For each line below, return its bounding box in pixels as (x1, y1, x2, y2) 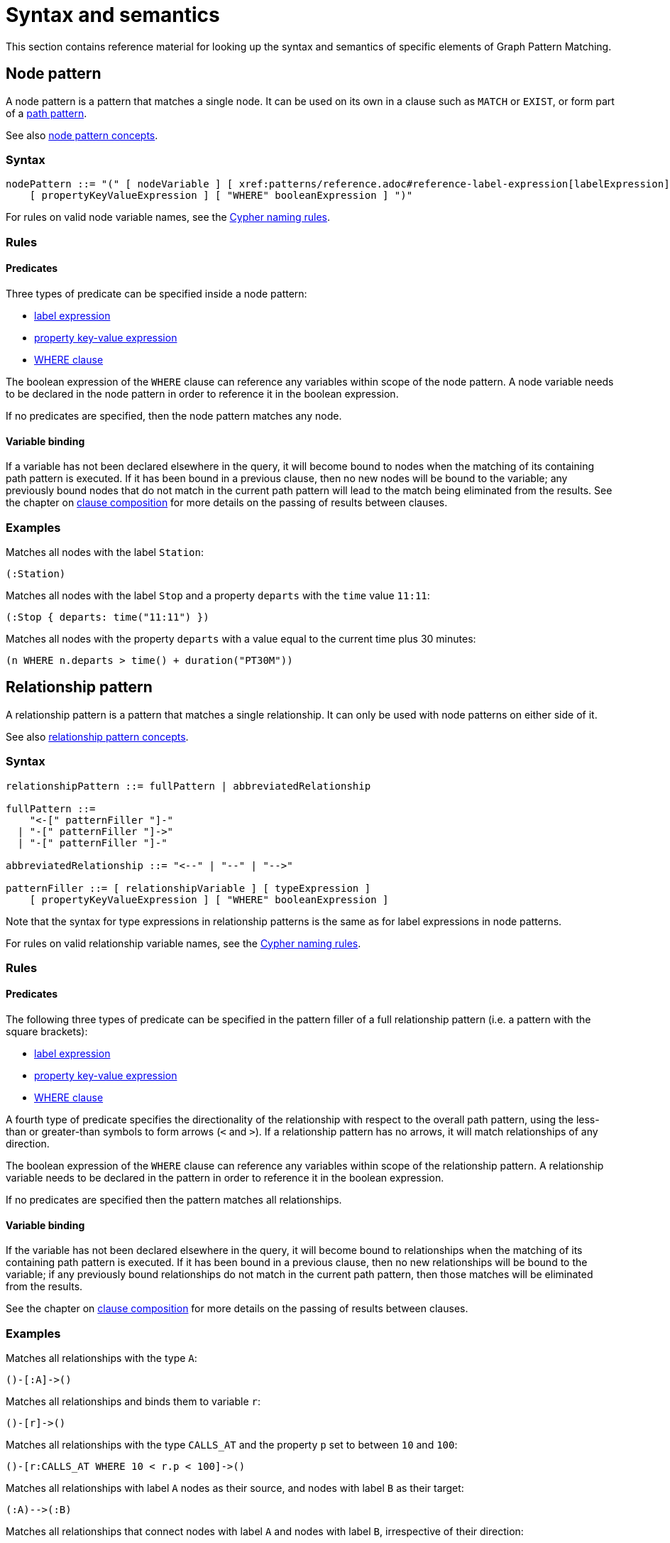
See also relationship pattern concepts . (6, 730, 189, 743)
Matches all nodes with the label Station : (6, 545, 204, 558)
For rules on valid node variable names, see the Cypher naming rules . (6, 211, 330, 224)
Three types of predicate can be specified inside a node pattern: (6, 287, 307, 300)
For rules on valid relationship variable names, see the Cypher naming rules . (6, 937, 361, 949)
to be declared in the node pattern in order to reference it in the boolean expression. (6, 387, 399, 400)
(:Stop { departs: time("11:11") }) (6, 611, 209, 623)
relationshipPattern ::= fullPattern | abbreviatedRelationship (6, 780, 371, 792)
